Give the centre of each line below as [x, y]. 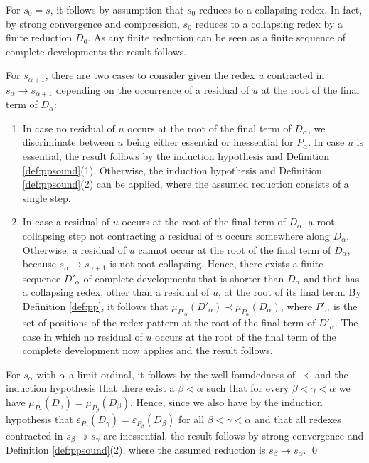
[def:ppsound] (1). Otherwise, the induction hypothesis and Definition [172, 170]
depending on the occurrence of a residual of [153, 89]
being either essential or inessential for [210, 142]
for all [191, 419]
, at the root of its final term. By [289, 292]
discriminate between [68, 142]
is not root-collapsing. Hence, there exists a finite [216, 264]
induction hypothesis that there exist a [90, 388]
